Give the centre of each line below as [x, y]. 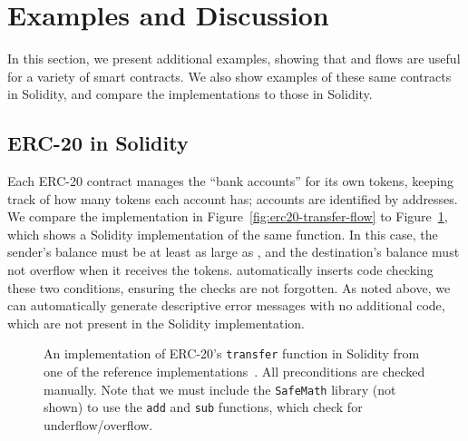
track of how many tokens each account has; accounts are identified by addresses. [233, 198]
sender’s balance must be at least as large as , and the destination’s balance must [234, 252]
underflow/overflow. [98, 425]
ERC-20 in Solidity [98, 143]
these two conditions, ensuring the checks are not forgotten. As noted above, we [229, 287]
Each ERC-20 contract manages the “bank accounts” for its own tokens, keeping [231, 181]
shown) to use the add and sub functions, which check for [203, 407]
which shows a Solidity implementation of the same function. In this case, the [223, 234]
